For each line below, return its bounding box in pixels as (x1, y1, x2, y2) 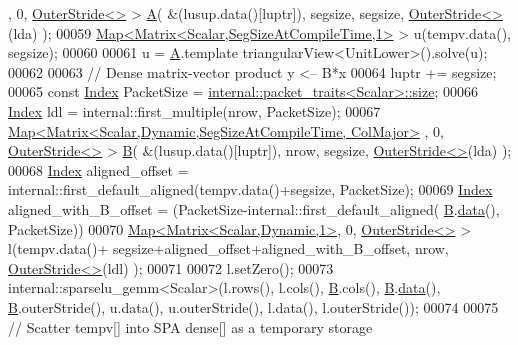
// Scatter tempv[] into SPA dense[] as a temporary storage (8, 316, 373, 337)
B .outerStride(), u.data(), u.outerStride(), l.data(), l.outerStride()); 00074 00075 (8, 296, 499, 317)
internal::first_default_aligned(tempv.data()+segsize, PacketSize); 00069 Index (8, 179, 493, 200)
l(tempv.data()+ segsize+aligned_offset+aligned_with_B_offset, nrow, (8, 238, 449, 259)
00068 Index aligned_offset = (8, 159, 189, 180)
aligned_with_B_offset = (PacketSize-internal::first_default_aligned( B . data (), (8, 198, 500, 219)
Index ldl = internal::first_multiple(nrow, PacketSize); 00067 (8, 100, 381, 121)
